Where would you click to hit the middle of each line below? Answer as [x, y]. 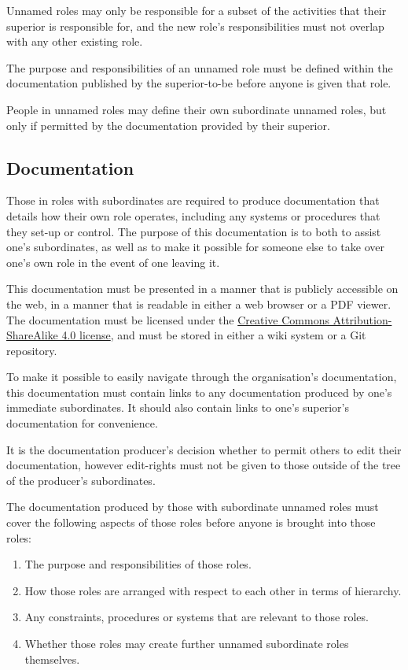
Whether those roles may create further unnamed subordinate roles [187, 644]
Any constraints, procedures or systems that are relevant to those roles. [197, 617]
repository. [32, 350]
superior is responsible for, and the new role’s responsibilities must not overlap [195, 26]
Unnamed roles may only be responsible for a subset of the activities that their [197, 10]
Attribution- [362, 319]
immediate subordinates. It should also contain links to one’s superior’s [178, 407]
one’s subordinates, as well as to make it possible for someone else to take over [195, 247]
